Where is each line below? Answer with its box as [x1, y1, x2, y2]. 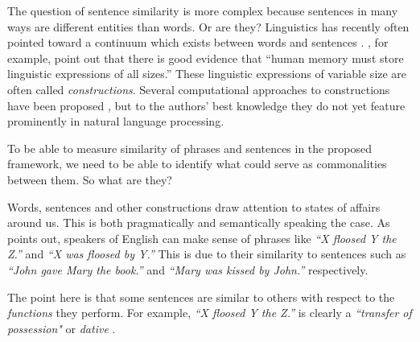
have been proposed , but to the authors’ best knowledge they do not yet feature [7, 97, 406, 113]
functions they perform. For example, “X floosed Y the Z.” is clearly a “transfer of [7, 304, 412, 321]
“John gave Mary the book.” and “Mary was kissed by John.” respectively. [7, 261, 369, 278]
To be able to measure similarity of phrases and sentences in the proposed [7, 139, 372, 156]
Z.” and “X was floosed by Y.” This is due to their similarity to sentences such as [7, 245, 406, 262]
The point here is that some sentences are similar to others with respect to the [7, 288, 395, 305]
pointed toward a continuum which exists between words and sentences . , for [7, 34, 389, 51]
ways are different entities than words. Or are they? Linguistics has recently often [7, 18, 410, 35]
